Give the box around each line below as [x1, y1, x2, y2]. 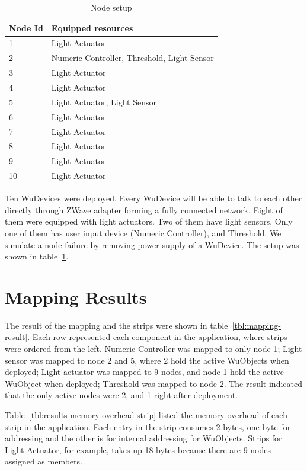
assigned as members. [5, 455, 82, 467]
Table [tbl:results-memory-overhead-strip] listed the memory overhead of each [5, 408, 287, 421]
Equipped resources [51, 21, 133, 34]
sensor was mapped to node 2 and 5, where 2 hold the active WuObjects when [5, 354, 289, 366]
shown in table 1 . [5, 250, 69, 262]
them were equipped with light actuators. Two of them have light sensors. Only [5, 215, 293, 228]
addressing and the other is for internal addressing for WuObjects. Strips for [5, 432, 282, 444]
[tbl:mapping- [232, 319, 281, 331]
